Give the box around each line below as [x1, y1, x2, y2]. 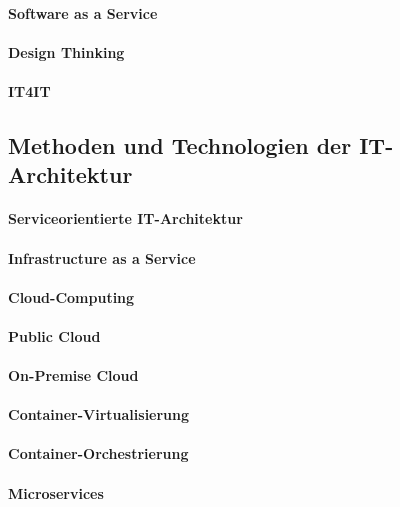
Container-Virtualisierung [8, 404, 190, 425]
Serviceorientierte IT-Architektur [8, 208, 243, 229]
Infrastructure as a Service [8, 247, 196, 268]
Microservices [8, 482, 104, 503]
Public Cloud [8, 325, 101, 346]
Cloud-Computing [8, 286, 135, 307]
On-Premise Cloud [8, 365, 139, 386]
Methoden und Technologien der [8, 129, 352, 160]
